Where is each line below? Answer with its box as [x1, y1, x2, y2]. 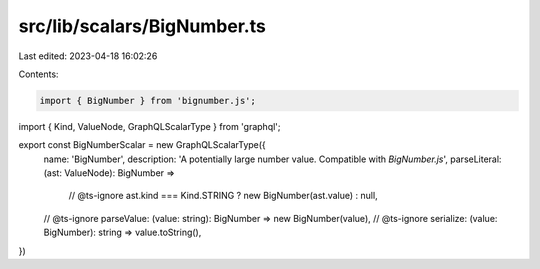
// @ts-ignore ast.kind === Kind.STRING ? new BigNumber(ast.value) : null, [68, 190, 379, 202]
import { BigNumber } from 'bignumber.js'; [39, 95, 257, 106]
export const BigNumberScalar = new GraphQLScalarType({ [18, 139, 267, 151]
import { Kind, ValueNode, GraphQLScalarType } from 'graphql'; [18, 120, 281, 132]
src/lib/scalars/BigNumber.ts [18, 15, 267, 37]
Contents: [18, 68, 59, 80]
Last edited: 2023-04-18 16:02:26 [18, 50, 158, 62]
